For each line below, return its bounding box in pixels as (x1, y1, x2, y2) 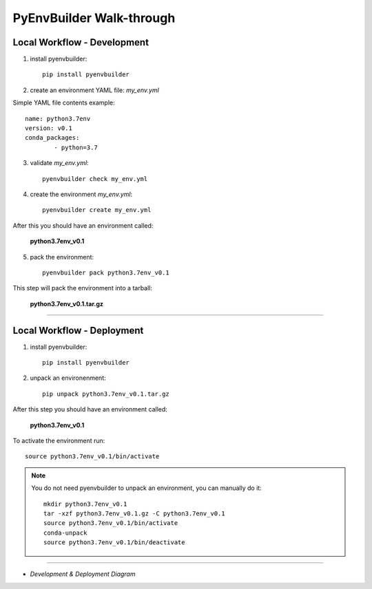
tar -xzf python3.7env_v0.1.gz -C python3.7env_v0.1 (43, 509, 225, 517)
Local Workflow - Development (12, 36, 149, 48)
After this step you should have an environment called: (12, 405, 168, 414)
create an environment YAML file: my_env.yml (30, 86, 160, 94)
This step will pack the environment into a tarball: (12, 284, 153, 292)
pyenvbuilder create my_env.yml (42, 206, 152, 214)
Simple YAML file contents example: (12, 98, 115, 107)
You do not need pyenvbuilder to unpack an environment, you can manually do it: (31, 484, 262, 492)
